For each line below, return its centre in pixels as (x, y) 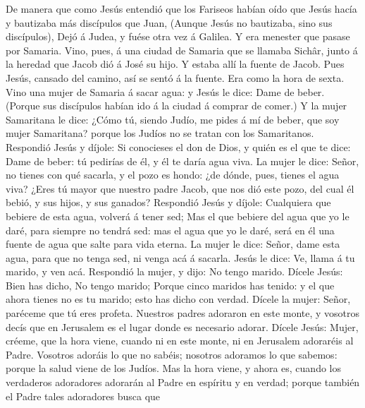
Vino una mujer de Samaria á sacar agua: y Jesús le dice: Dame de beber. (165, 91)
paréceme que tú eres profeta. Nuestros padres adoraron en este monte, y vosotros (183, 313)
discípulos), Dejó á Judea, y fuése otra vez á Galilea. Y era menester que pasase (178, 36)
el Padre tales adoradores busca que (83, 396)
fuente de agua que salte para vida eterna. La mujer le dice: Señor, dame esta (173, 244)
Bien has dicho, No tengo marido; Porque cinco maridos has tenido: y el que (170, 285)
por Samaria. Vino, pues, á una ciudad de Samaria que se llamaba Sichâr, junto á (182, 50)
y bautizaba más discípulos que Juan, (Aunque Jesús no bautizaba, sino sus (169, 22)
